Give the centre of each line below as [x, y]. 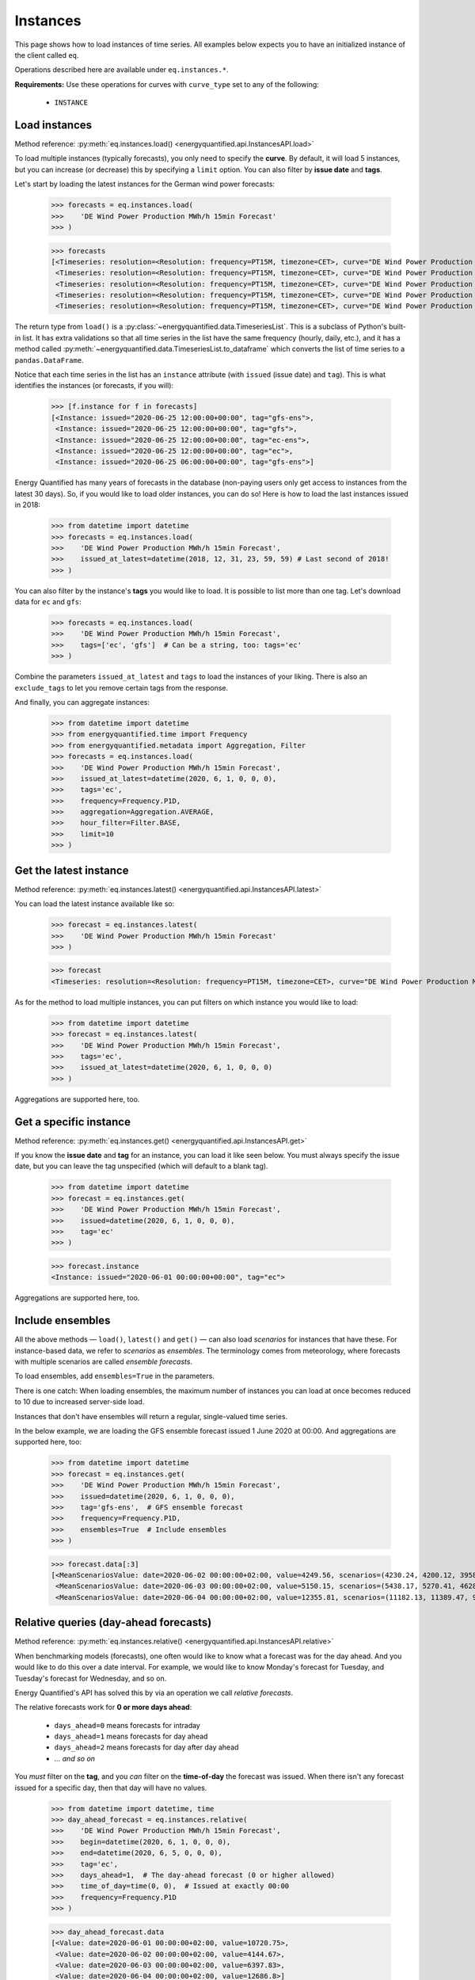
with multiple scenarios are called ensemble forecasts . [104, 1361]
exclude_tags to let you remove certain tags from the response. [122, 687]
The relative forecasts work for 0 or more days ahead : [103, 1708]
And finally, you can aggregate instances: [82, 702]
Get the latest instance [72, 870]
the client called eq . [47, 55]
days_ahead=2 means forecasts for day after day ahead [146, 1747]
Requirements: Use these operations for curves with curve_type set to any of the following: [167, 84]
